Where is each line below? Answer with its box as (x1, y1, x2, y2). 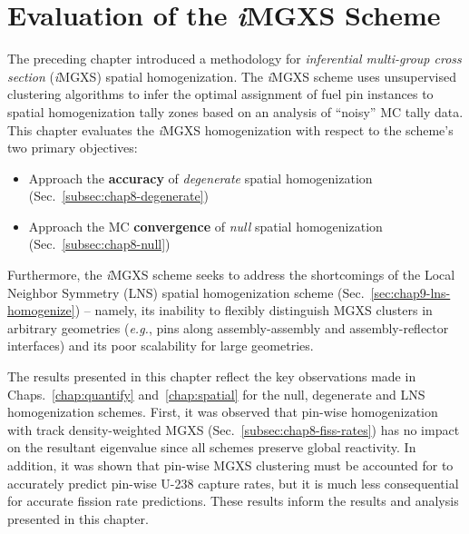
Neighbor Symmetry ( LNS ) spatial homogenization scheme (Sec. (7, 282, 365, 302)
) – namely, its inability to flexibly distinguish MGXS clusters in (74, 301, 433, 320)
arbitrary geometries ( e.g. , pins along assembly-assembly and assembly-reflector (7, 318, 449, 337)
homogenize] (7, 301, 75, 320)
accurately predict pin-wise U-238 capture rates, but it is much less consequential (7, 473, 459, 492)
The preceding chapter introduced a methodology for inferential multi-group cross (7, 49, 462, 68)
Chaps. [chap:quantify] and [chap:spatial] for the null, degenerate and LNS (7, 384, 425, 403)
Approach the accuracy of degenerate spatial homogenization (28, 168, 373, 187)
